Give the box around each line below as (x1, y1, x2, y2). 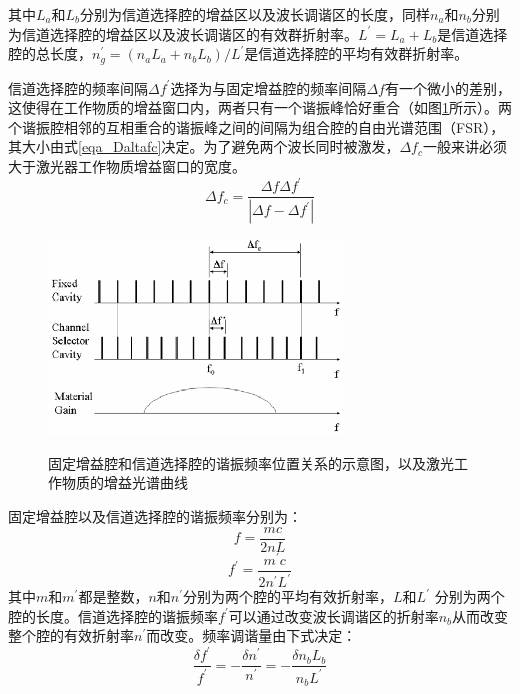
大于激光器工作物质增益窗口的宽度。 (8, 156, 246, 177)
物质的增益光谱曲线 (61, 472, 188, 493)
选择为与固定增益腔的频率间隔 (170, 77, 367, 98)
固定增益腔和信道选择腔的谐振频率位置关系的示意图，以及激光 (48, 452, 454, 473)
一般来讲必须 (423, 136, 508, 157)
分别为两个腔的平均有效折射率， (183, 586, 394, 607)
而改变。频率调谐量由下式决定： (146, 625, 357, 646)
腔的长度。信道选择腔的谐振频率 (8, 605, 218, 626)
